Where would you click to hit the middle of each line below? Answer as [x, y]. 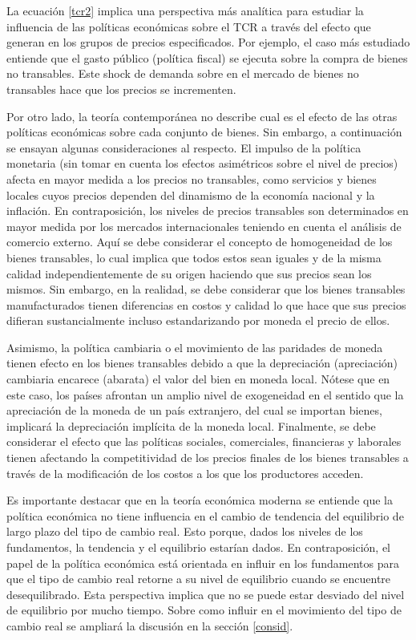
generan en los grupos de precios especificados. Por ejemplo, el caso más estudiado [208, 42]
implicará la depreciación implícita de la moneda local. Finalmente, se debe [191, 425]
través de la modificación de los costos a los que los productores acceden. [185, 473]
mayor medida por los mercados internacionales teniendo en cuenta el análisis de [204, 226]
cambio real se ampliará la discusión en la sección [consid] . [150, 625]
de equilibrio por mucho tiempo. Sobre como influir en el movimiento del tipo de [204, 610]
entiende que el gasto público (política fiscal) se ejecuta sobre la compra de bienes [207, 57]
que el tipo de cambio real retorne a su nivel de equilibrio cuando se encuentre [199, 579]
